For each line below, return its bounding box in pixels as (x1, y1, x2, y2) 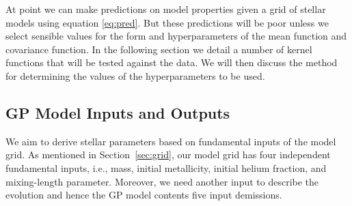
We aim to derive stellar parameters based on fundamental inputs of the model (5, 134, 336, 148)
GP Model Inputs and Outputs (5, 102, 230, 123)
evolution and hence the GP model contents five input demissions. (5, 188, 282, 202)
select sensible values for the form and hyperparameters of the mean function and (5, 29, 347, 43)
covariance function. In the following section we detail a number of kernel (5, 42, 312, 56)
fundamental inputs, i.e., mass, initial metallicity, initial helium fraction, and (5, 160, 327, 175)
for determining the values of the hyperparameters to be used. (5, 68, 265, 83)
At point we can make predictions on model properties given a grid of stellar (5, 2, 326, 16)
